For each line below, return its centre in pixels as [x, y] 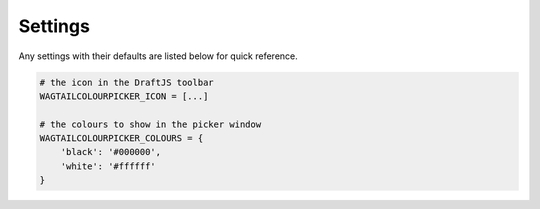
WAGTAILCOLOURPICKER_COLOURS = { [121, 138]
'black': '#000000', [111, 152]
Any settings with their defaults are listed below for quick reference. [158, 56]
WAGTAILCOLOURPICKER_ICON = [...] [124, 96]
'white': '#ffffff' [108, 166]
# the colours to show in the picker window [150, 124]
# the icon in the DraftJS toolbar [126, 82]
